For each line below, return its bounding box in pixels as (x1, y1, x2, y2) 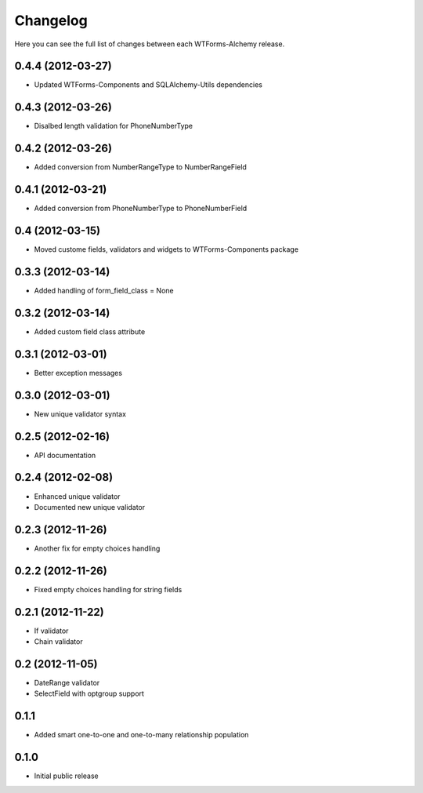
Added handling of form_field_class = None (34, 286, 174, 295)
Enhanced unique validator (34, 491, 121, 501)
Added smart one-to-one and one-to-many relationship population (34, 730, 249, 740)
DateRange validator (34, 678, 100, 687)
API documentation (34, 450, 96, 460)
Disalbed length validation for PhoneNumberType (34, 122, 193, 131)
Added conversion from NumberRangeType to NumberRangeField (34, 162, 247, 172)
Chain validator (34, 637, 83, 646)
